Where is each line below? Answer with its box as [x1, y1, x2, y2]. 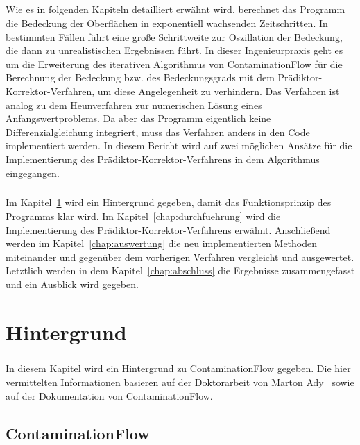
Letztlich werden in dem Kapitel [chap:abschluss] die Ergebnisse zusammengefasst [6, 263, 355, 278]
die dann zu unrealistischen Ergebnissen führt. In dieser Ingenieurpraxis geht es [6, 43, 343, 58]
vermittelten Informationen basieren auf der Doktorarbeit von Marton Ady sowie [6, 374, 354, 389]
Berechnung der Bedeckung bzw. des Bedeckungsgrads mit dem [6, 70, 275, 85]
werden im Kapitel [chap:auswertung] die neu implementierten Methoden [6, 236, 318, 251]
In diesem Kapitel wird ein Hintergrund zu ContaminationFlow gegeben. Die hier [6, 361, 351, 376]
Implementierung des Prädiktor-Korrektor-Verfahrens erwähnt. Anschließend [6, 222, 331, 237]
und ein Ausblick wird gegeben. [6, 277, 139, 292]
